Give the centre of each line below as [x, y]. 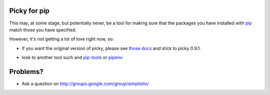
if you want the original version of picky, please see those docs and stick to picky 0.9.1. [111, 48]
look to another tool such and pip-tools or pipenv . [73, 57]
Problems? [26, 72]
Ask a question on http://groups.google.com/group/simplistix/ [85, 83]
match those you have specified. [43, 29]
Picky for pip [29, 11]
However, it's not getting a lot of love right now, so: [62, 39]
